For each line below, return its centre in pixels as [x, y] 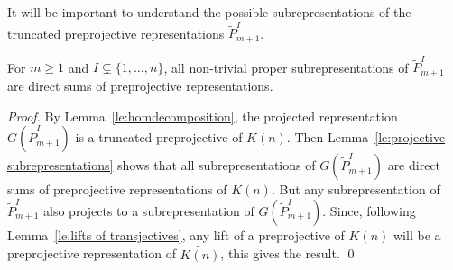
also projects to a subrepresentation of [149, 210]
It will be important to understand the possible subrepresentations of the [209, 12]
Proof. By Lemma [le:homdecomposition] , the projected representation [203, 116]
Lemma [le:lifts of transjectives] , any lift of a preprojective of [176, 234]
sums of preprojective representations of [117, 189]
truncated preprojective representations [116, 33]
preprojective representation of [92, 253]
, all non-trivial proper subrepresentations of [286, 67]
